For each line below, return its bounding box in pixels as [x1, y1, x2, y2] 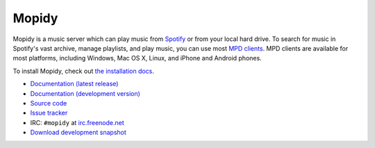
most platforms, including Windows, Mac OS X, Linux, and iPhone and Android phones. [12, 54, 262, 63]
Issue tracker [30, 108, 68, 117]
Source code [30, 99, 67, 107]
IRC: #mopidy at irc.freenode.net [30, 118, 124, 126]
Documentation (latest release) [30, 80, 119, 88]
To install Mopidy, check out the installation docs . [12, 67, 154, 75]
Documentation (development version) [30, 89, 140, 97]
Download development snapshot [30, 129, 126, 137]
